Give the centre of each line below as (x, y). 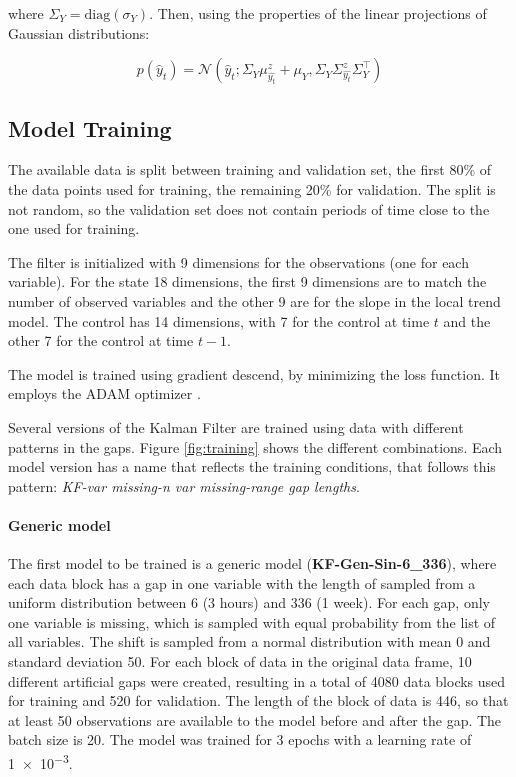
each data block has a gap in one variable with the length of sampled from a (242, 582)
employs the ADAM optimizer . (104, 393)
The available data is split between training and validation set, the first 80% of (249, 169)
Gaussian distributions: (79, 32)
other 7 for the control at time (101, 340)
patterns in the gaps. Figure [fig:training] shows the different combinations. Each (255, 446)
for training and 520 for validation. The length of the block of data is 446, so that (258, 700)
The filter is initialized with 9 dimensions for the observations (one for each (238, 261)
